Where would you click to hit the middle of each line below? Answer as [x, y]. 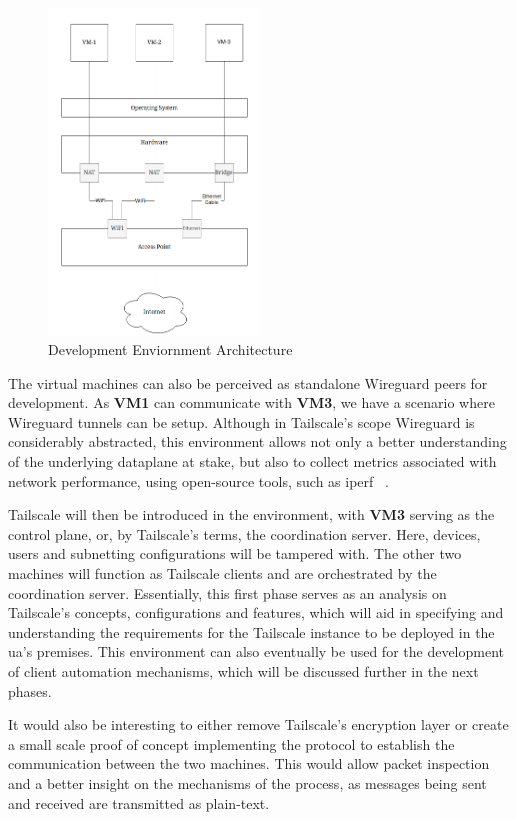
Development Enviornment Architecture [170, 349]
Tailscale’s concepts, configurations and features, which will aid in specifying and [256, 612]
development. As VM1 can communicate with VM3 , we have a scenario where [251, 402]
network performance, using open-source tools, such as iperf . [198, 480]
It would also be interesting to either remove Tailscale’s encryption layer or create [258, 724]
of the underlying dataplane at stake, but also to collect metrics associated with [252, 461]
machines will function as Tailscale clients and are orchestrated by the [222, 573]
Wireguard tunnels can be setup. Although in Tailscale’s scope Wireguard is [241, 421]
